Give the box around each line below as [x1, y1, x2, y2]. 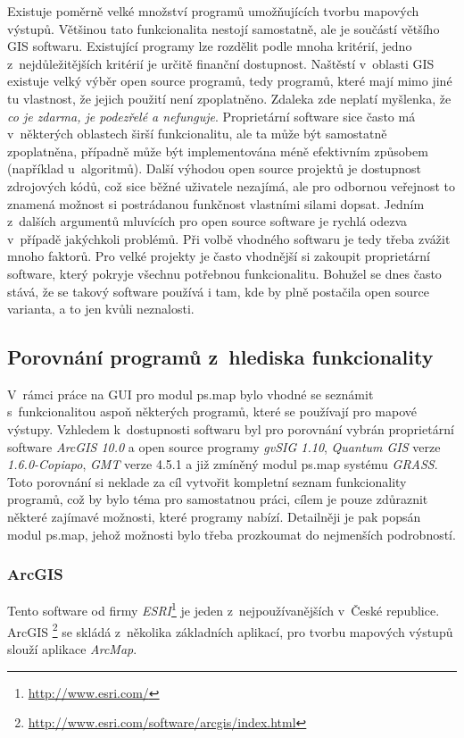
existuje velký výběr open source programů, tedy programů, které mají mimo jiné [7, 71, 452, 90]
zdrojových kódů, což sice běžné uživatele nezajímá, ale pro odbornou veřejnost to [7, 176, 455, 195]
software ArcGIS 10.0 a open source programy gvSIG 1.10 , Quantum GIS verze [7, 437, 441, 456]
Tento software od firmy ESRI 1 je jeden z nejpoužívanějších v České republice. [7, 599, 440, 620]
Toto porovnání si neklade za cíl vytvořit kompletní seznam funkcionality [7, 472, 407, 491]
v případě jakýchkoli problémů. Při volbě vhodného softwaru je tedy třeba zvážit [7, 229, 451, 247]
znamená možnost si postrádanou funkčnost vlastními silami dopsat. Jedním [7, 194, 425, 213]
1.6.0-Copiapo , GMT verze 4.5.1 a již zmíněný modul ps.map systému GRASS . [7, 455, 438, 474]
